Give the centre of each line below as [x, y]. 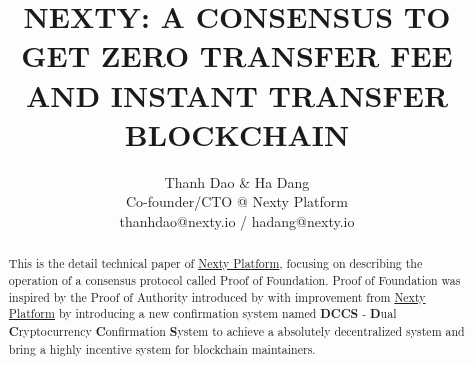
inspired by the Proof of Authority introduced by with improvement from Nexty [217, 296]
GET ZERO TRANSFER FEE [237, 55]
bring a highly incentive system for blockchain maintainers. [162, 348]
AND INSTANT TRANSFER [237, 94]
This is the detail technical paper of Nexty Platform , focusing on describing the [215, 263]
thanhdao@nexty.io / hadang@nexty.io [237, 220]
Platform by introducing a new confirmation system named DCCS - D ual [202, 314]
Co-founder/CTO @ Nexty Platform [237, 201]
